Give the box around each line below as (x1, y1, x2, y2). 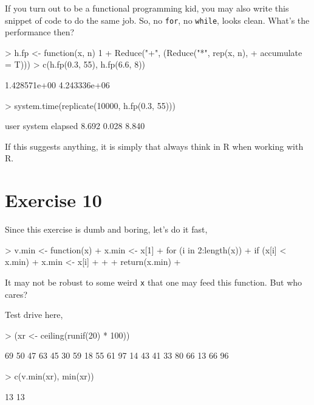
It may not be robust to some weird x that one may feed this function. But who (5, 275, 302, 288)
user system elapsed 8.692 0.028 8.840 (5, 119, 145, 132)
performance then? (5, 26, 75, 38)
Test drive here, (5, 308, 63, 321)
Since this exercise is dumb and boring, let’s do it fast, (5, 223, 208, 236)
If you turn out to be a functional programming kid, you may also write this (5, 2, 289, 14)
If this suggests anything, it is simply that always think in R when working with (5, 139, 304, 152)
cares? (5, 287, 28, 300)
